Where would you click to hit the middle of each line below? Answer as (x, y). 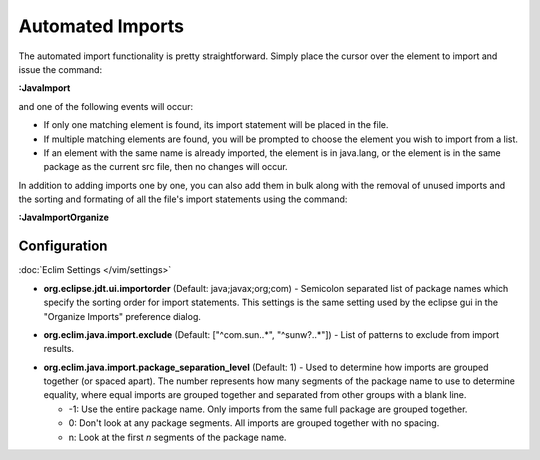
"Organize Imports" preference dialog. (122, 316)
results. (59, 349)
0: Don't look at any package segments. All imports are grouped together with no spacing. (254, 423)
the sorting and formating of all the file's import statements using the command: (183, 199)
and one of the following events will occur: (106, 106)
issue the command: (60, 69)
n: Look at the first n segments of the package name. (177, 437)
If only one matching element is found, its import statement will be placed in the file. (216, 125)
